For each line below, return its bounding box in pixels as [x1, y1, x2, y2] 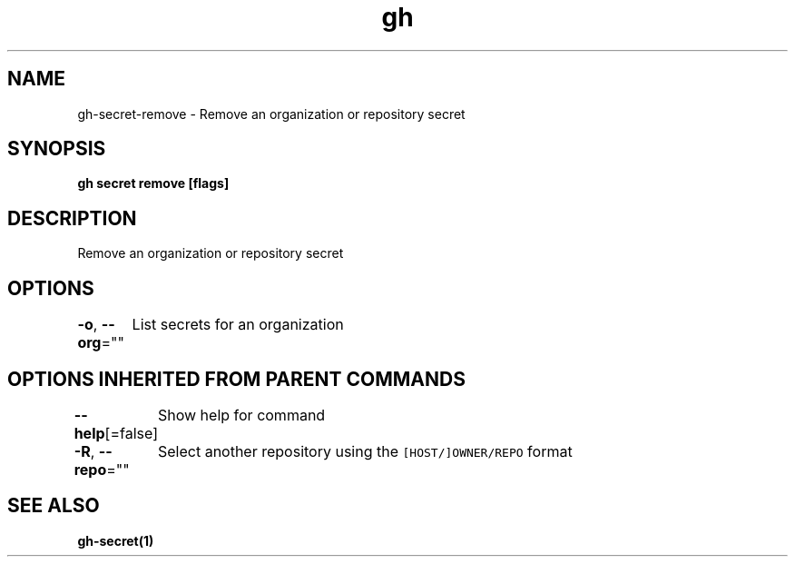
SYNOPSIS [7, 137, 106, 161]
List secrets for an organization [132, 315, 344, 334]
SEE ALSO [7, 494, 100, 518]
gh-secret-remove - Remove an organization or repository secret [77, 105, 466, 122]
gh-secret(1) [77, 532, 154, 549]
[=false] [104, 423, 158, 442]
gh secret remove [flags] [77, 175, 230, 192]
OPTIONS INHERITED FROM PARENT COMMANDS [7, 367, 466, 391]
